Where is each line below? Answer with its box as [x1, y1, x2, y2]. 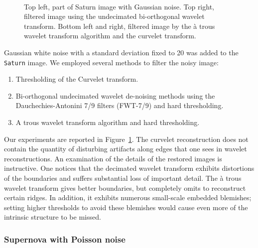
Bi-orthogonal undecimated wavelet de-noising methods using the [15, 90, 215, 101]
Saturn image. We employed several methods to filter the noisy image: [4, 57, 219, 67]
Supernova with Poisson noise [4, 233, 126, 245]
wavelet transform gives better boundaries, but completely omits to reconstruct [4, 182, 246, 193]
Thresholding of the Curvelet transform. [15, 74, 138, 84]
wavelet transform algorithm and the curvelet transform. [24, 30, 196, 41]
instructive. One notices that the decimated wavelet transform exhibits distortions [4, 163, 255, 173]
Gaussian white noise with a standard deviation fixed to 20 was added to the [4, 47, 239, 57]
